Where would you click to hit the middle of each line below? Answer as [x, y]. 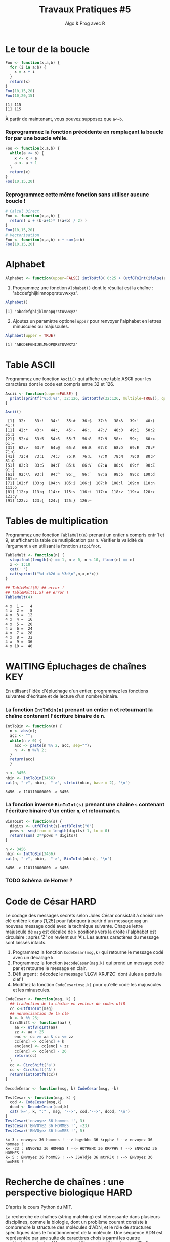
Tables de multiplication [57, 521]
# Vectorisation [22, 235]
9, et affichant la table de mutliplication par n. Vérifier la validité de [74, 540]
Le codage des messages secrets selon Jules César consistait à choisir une [84, 915]
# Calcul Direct [22, 211]
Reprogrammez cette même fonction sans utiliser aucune [77, 195]
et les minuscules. [31, 990]
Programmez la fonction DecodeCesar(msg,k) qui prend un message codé [88, 963]
